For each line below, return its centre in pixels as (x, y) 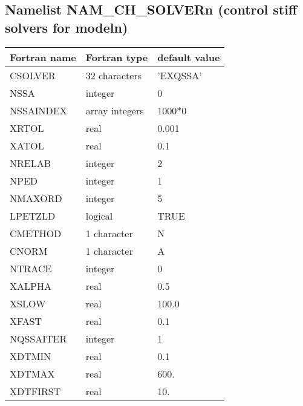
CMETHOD (36, 233)
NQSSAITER (38, 338)
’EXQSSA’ (180, 75)
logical (99, 215)
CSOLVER (33, 75)
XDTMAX (32, 373)
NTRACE (31, 268)
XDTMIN (31, 356)
